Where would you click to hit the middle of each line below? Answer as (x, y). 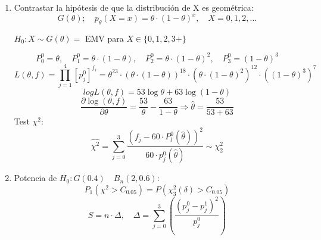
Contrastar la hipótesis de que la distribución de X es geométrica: (134, 7)
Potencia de (35, 178)
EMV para (104, 38)
